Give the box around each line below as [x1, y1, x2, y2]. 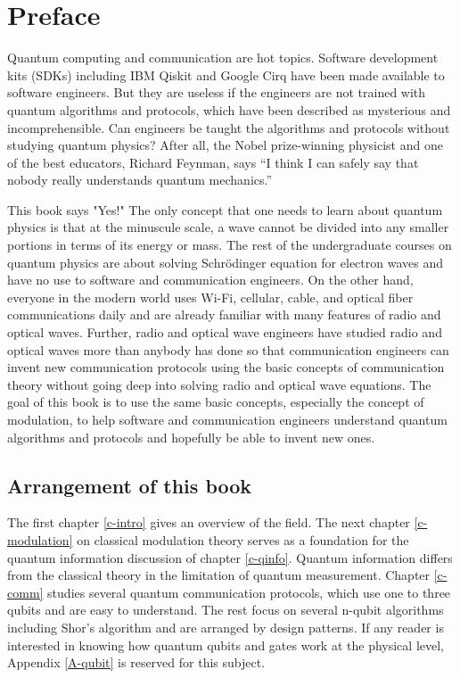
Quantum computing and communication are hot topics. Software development [7, 48, 439, 67]
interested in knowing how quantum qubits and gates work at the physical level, [7, 635, 444, 654]
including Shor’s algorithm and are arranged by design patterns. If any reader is [7, 617, 444, 636]
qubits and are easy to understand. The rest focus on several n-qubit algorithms [7, 600, 444, 619]
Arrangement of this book [7, 471, 252, 499]
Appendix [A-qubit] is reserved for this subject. [7, 653, 266, 672]
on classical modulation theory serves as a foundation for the [77, 530, 409, 549]
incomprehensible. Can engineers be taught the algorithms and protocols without [7, 118, 450, 136]
